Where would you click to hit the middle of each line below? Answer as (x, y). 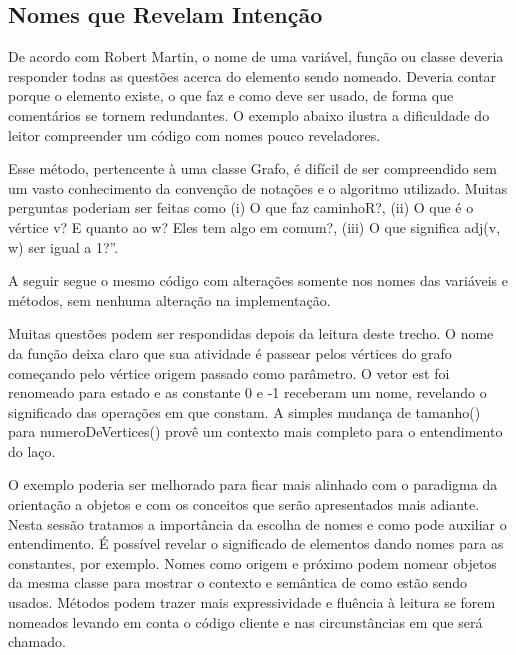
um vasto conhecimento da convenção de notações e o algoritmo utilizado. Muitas (258, 187)
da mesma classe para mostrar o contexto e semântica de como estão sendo (238, 582)
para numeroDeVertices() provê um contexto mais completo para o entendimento (255, 431)
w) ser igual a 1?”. (63, 246)
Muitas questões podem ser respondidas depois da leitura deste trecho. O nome (251, 333)
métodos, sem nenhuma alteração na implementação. (169, 299)
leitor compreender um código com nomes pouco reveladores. (194, 134)
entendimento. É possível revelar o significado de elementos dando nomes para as (256, 543)
